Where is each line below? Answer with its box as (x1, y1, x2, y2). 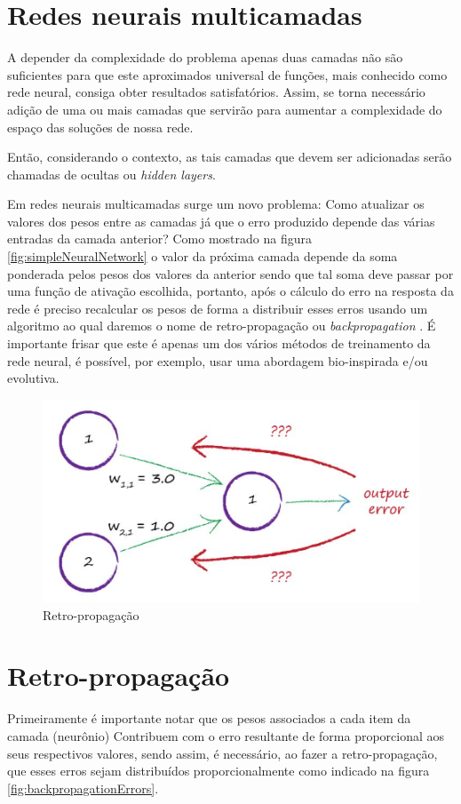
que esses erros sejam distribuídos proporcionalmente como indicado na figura (7, 761, 430, 780)
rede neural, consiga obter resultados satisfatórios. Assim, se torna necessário (7, 83, 425, 101)
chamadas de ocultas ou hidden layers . (7, 164, 216, 183)
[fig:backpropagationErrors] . (7, 778, 159, 797)
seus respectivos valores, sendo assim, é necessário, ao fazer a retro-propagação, (7, 744, 438, 762)
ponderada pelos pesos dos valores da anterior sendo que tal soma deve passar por (7, 264, 454, 283)
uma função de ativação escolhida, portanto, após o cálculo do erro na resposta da (7, 282, 454, 300)
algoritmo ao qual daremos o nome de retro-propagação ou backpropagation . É (7, 316, 436, 335)
